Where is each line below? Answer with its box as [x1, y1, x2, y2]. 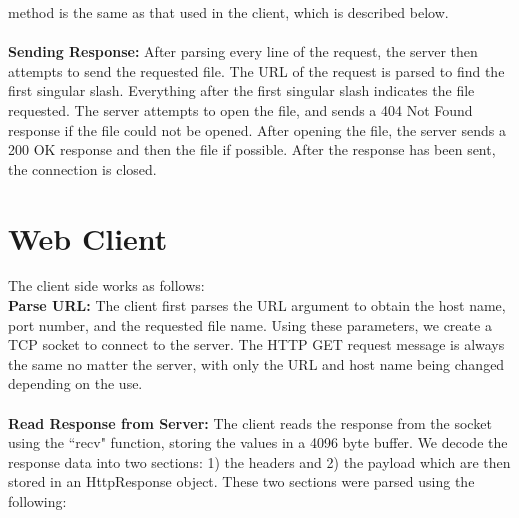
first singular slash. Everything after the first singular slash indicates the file [8, 80, 475, 101]
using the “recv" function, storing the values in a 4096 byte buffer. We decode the [8, 432, 508, 453]
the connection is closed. [8, 158, 157, 179]
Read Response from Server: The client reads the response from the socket [8, 412, 492, 433]
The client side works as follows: [8, 275, 205, 296]
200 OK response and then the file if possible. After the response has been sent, [8, 139, 496, 160]
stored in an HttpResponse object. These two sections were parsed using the [8, 471, 475, 492]
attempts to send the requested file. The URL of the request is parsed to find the [8, 60, 505, 81]
